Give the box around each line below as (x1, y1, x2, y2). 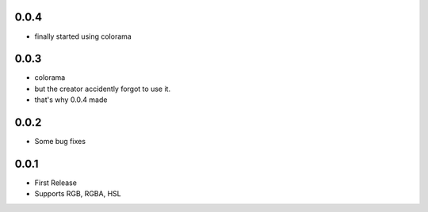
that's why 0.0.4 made (34, 95, 108, 104)
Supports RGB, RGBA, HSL (34, 189, 122, 199)
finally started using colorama (34, 32, 132, 41)
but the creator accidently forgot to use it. (34, 84, 170, 93)
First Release (34, 178, 77, 187)
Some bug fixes (34, 137, 86, 146)
